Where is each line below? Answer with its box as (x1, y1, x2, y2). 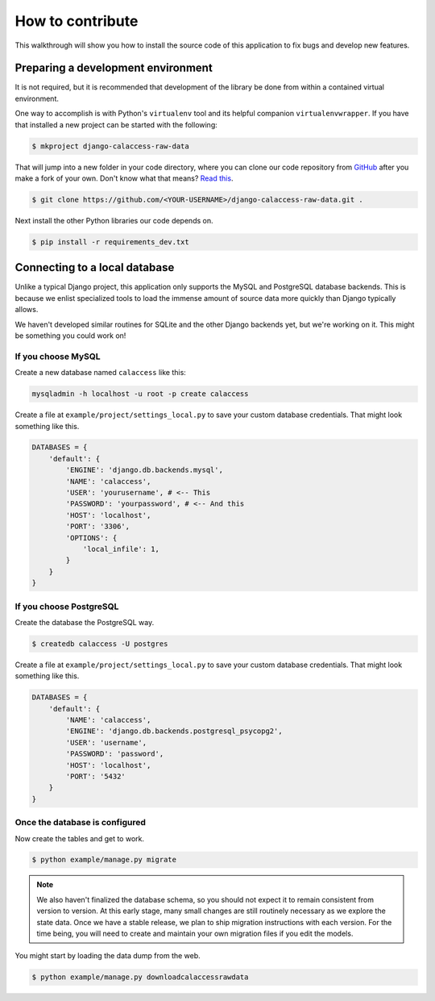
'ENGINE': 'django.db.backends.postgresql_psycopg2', (65, 727, 283, 736)
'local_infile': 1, (82, 544, 160, 553)
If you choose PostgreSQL (14, 601, 119, 612)
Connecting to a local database (14, 261, 175, 274)
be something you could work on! (14, 331, 126, 340)
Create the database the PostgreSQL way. (14, 617, 155, 627)
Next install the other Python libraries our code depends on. (14, 215, 213, 225)
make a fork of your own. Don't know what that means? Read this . (14, 173, 234, 183)
